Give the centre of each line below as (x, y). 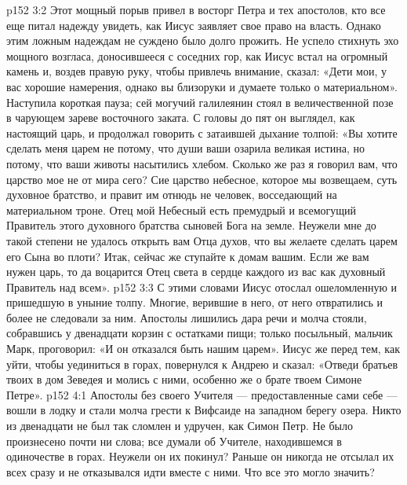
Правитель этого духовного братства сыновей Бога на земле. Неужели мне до (191, 225)
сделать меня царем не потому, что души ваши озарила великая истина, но (185, 148)
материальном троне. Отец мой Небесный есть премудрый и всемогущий (182, 209)
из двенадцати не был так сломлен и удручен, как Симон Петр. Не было (180, 426)
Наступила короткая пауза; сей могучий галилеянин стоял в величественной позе (200, 102)
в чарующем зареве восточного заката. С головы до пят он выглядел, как (181, 118)
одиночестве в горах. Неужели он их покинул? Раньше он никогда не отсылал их (200, 456)
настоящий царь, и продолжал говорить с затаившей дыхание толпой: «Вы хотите (202, 132)
